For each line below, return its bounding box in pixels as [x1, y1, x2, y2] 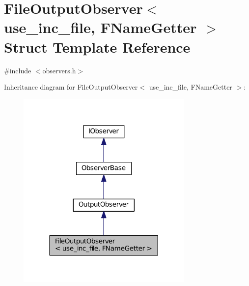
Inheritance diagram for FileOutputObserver [4, 82, 138, 92]
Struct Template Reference [4, 36, 191, 57]
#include [4, 65, 31, 75]
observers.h [42, 65, 76, 75]
